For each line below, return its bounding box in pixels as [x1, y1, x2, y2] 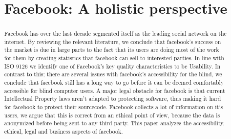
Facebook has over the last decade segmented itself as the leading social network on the [4, 29, 227, 38]
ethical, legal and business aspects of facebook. [4, 127, 123, 136]
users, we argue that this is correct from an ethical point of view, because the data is [4, 111, 220, 119]
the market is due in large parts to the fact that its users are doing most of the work [4, 46, 219, 54]
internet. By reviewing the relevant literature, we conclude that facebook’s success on [4, 37, 221, 46]
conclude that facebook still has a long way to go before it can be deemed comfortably [4, 78, 224, 87]
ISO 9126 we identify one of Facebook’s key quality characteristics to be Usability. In [4, 62, 221, 70]
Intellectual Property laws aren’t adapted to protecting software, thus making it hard [4, 94, 221, 103]
